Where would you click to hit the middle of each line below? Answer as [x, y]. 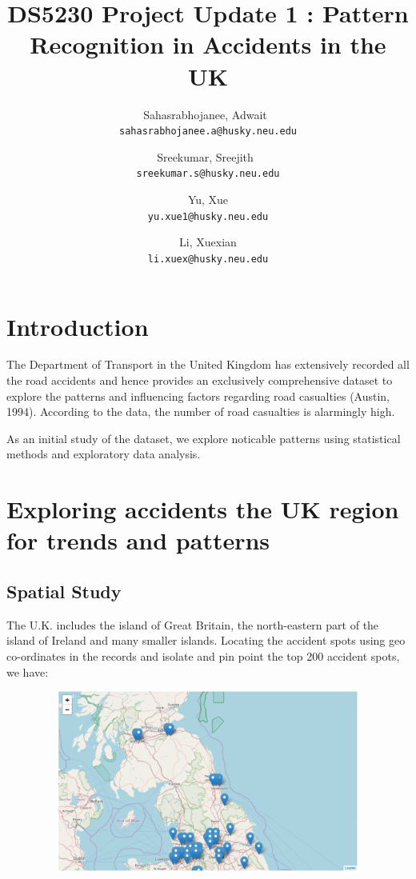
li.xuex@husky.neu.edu [208, 259]
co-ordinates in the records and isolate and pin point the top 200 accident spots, [203, 655]
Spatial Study [64, 591]
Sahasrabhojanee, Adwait [205, 114]
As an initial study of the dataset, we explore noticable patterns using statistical [204, 438]
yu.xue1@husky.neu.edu [208, 216]
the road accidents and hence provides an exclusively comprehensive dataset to [200, 380]
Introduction [78, 326]
